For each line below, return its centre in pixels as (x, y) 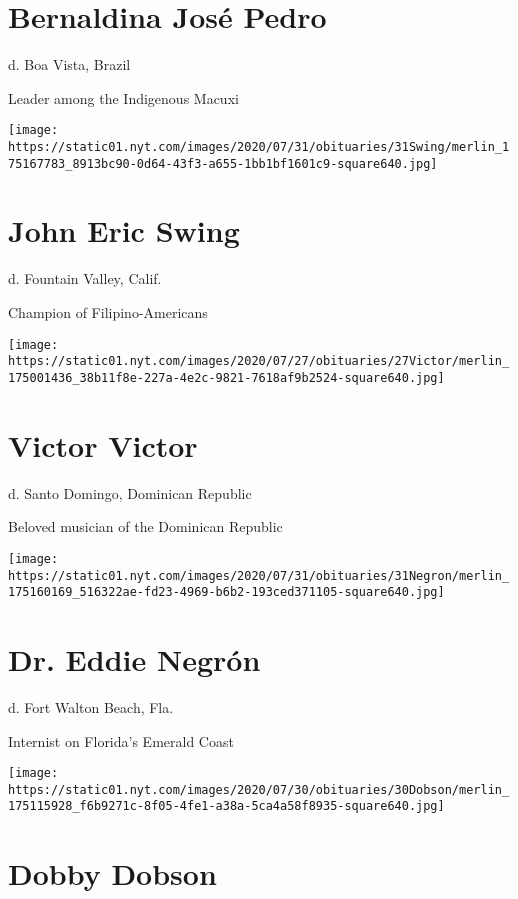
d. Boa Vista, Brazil (69, 64)
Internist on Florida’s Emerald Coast (121, 740)
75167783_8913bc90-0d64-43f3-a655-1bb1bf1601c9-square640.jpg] (223, 163)
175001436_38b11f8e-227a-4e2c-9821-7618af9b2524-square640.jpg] (226, 377)
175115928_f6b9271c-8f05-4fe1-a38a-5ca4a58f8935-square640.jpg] (226, 806)
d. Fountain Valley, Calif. (85, 278)
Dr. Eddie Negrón (134, 659)
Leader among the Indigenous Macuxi (123, 97)
